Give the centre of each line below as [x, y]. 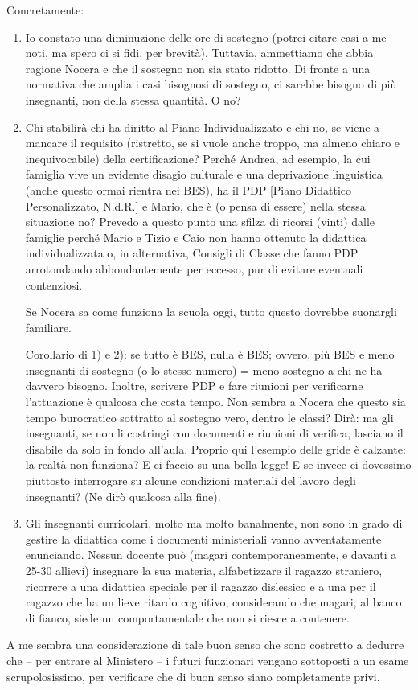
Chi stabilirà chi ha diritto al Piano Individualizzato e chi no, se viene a [203, 127]
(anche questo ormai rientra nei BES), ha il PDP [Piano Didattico [189, 189]
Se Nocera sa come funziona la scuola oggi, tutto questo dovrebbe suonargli [211, 312]
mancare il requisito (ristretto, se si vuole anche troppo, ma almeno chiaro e [213, 143]
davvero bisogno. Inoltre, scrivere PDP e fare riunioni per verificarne [194, 386]
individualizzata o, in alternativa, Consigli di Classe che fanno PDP [192, 253]
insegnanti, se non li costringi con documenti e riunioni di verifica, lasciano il [214, 433]
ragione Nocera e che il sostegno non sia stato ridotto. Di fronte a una [198, 68]
